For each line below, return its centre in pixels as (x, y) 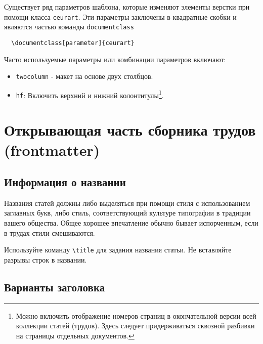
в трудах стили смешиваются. (50, 232)
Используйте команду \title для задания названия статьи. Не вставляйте (118, 250)
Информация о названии (65, 182)
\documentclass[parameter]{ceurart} (73, 43)
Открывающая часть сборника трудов (130, 130)
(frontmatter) (52, 149)
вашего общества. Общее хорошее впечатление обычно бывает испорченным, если (131, 223)
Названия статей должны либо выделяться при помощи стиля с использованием (127, 203)
